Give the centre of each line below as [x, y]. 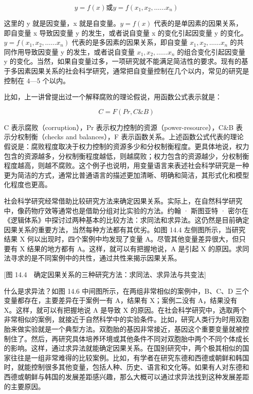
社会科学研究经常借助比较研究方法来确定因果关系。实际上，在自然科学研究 [123, 200]
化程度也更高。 [28, 184]
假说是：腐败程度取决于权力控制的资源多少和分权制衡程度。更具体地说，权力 [126, 146]
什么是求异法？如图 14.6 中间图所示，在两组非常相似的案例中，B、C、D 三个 [126, 291]
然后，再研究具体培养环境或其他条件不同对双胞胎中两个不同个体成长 [140, 338]
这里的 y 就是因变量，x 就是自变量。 [62, 23]
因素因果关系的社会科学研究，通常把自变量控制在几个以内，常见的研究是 [133, 70]
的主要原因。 [24, 386]
